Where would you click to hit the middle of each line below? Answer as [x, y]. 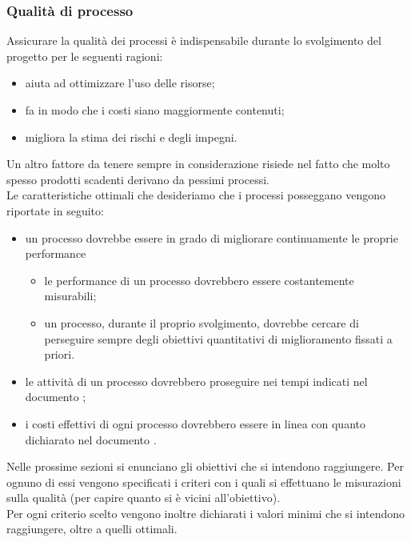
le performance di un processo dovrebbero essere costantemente [199, 280]
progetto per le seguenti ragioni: [85, 56]
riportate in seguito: [55, 210]
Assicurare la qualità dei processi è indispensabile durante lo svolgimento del [194, 40]
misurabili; [70, 296]
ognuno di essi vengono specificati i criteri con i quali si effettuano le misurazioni [204, 482]
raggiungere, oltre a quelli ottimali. [92, 529]
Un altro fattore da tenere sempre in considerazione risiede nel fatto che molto [198, 164]
